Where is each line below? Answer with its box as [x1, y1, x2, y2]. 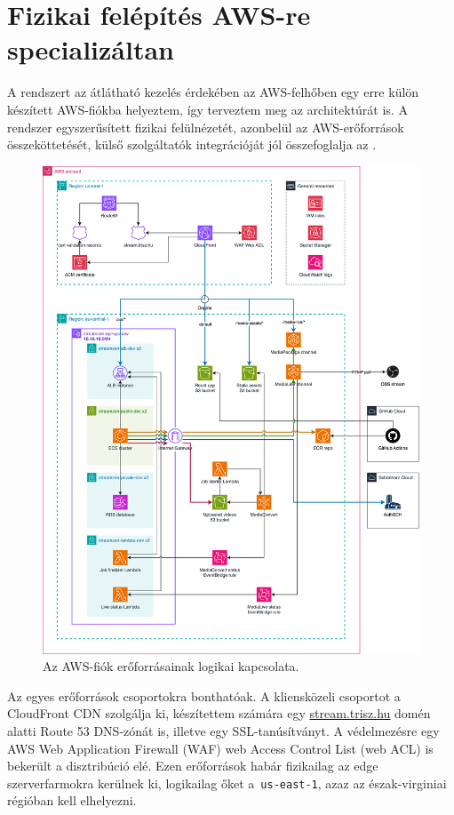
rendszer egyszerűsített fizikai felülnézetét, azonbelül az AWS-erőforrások [7, 117, 404, 136]
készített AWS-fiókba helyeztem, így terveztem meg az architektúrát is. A [7, 100, 408, 118]
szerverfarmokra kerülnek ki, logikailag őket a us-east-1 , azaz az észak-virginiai [7, 773, 447, 792]
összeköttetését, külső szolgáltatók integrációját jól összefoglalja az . [7, 135, 377, 154]
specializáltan [7, 31, 174, 68]
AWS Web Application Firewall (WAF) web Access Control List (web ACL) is [7, 739, 434, 757]
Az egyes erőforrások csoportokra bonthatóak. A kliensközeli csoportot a [7, 686, 401, 705]
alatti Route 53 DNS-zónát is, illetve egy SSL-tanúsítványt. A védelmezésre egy [7, 721, 440, 739]
